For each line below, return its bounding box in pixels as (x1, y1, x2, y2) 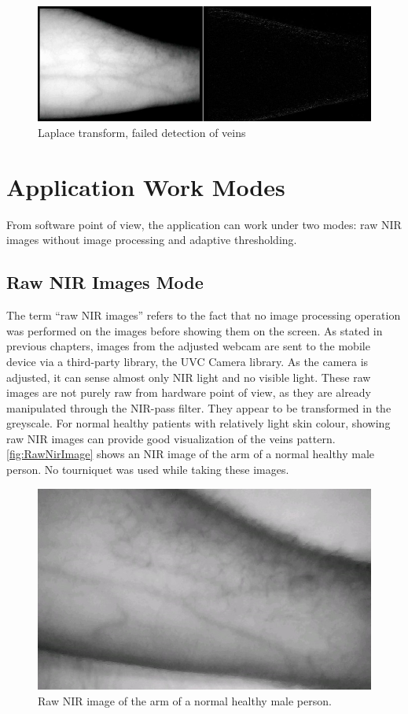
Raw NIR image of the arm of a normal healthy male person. (38, 692, 332, 708)
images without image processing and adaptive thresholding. (6, 231, 297, 248)
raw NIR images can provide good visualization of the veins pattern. (6, 430, 336, 446)
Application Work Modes (6, 170, 285, 202)
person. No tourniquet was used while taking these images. (6, 461, 289, 478)
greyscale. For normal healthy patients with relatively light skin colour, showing (6, 415, 391, 431)
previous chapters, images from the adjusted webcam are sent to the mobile (6, 338, 370, 354)
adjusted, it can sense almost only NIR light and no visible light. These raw (6, 368, 371, 385)
